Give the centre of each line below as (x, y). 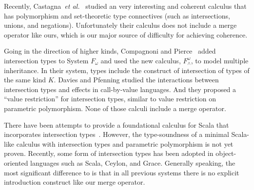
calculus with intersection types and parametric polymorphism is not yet (125, 143)
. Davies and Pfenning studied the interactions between (136, 80)
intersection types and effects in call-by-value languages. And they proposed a (120, 89)
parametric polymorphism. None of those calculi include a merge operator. (115, 108)
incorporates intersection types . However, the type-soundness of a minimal (117, 134)
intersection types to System (46, 60)
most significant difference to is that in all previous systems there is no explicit (122, 172)
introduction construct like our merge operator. (75, 182)
